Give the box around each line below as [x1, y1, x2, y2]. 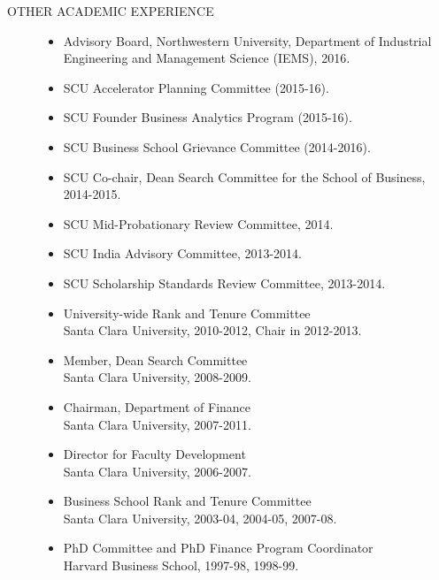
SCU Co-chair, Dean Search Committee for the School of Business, [63, 167, 426, 186]
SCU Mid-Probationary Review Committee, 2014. [63, 214, 334, 233]
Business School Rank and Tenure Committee [63, 492, 312, 510]
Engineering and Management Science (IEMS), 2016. [63, 49, 350, 67]
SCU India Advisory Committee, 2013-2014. [63, 244, 303, 263]
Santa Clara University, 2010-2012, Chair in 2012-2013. [63, 321, 362, 340]
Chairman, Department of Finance [63, 397, 251, 416]
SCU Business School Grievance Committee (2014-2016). [63, 137, 371, 156]
